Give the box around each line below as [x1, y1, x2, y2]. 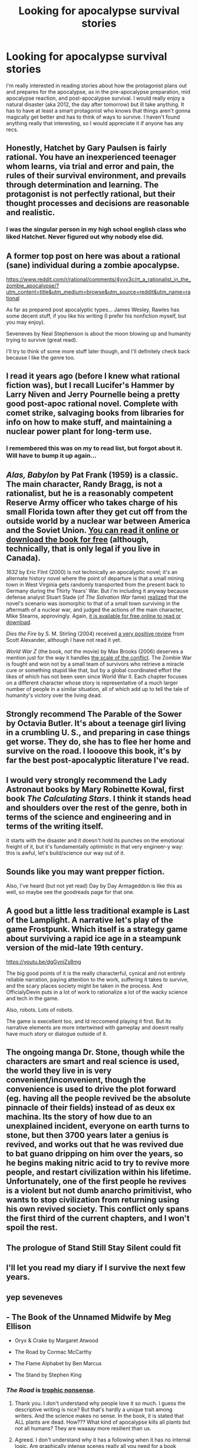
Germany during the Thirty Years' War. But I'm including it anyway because [6, 588, 189, 595]
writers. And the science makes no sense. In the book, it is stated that [14, 1412, 184, 1419]
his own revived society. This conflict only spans [6, 1204, 190, 1214]
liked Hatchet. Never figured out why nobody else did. [6, 233, 164, 241]
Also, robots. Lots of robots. [6, 1006, 74, 1013]
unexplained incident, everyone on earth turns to [6, 1121, 190, 1131]
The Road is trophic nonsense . [6, 1386, 95, 1394]
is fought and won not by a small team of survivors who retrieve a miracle [6, 660, 184, 668]
